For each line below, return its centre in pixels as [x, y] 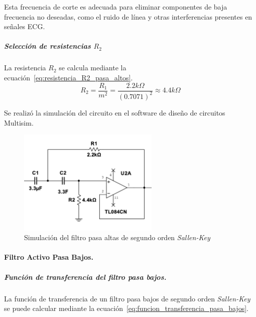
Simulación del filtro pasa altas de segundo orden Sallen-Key [117, 237]
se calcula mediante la [93, 68]
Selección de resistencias [47, 46]
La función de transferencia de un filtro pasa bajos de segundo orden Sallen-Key [127, 298]
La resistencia [25, 68]
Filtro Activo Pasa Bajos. [49, 257]
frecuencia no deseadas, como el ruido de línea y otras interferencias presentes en [128, 16]
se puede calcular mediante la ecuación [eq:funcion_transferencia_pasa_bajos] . [126, 308]
